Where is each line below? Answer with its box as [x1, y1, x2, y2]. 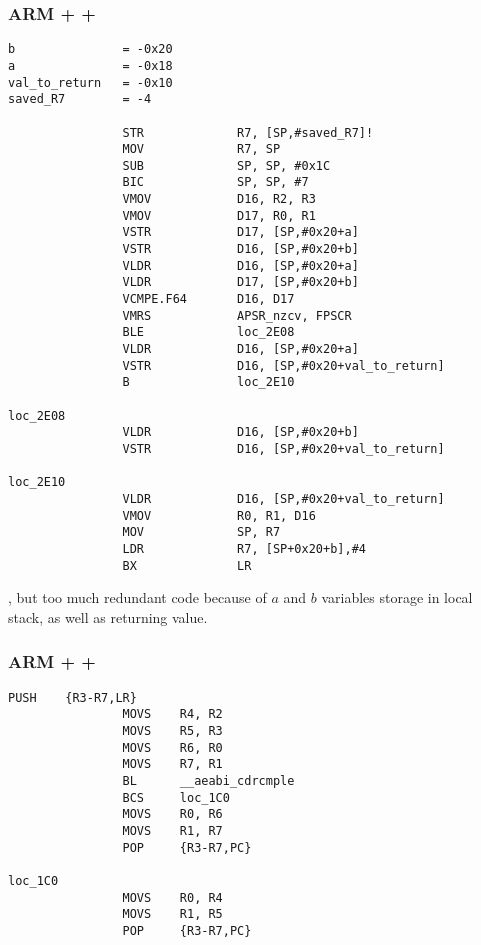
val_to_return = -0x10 [8, 75, 173, 90]
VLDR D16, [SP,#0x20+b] [122, 425, 359, 440]
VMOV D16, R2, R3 [122, 192, 316, 207]
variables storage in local [321, 587, 473, 608]
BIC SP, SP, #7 [122, 175, 309, 190]
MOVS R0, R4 [122, 890, 223, 905]
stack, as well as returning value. [8, 606, 208, 627]
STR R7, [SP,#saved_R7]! [122, 125, 374, 140]
